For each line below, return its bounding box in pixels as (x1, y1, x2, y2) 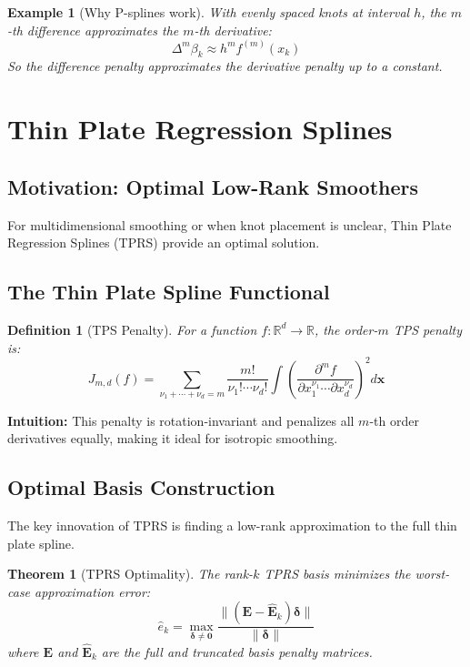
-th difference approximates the (7, 20, 179, 39)
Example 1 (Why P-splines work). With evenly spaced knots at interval (7, 3, 410, 21)
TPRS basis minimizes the (264, 564, 411, 583)
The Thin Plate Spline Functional (7, 278, 330, 306)
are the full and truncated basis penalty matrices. (101, 642, 373, 661)
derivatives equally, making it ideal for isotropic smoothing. (7, 429, 338, 448)
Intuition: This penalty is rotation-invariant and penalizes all (7, 410, 355, 430)
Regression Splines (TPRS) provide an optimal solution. (7, 233, 320, 252)
